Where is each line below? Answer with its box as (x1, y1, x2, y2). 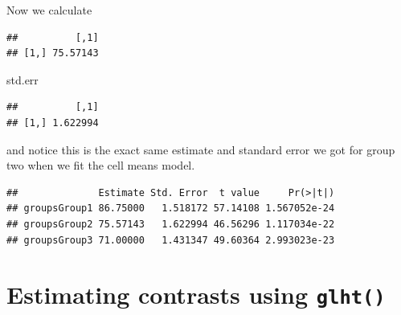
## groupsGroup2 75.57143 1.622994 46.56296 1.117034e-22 (6, 218, 335, 230)
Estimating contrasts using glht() (6, 278, 386, 311)
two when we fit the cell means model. (6, 157, 195, 174)
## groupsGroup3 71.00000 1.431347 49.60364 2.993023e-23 (6, 234, 335, 246)
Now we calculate (6, 2, 92, 18)
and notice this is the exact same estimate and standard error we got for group (6, 141, 395, 157)
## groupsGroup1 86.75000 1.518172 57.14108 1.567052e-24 (6, 202, 335, 215)
